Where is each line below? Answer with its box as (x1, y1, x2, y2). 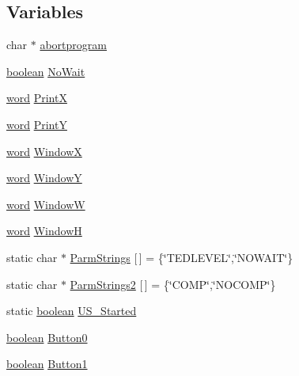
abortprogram (40, 36, 107, 53)
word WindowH (6, 222, 82, 239)
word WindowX (6, 142, 82, 159)
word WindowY (6, 169, 82, 186)
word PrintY (6, 116, 67, 132)
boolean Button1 (6, 355, 88, 372)
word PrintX (6, 89, 67, 106)
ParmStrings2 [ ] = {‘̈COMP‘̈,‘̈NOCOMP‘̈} (70, 275, 276, 292)
